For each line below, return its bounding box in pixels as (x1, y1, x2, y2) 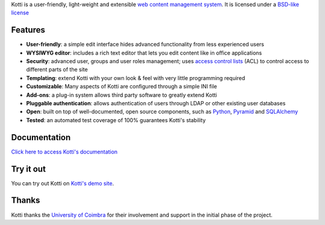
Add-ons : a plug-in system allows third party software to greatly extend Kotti (26, 91, 217, 99)
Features (11, 25, 45, 35)
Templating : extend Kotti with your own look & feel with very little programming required (26, 74, 246, 81)
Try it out (11, 164, 46, 174)
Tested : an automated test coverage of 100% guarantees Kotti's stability (26, 116, 206, 123)
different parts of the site (26, 66, 88, 73)
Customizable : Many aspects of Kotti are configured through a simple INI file (26, 83, 217, 90)
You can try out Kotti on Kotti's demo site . (11, 179, 114, 186)
